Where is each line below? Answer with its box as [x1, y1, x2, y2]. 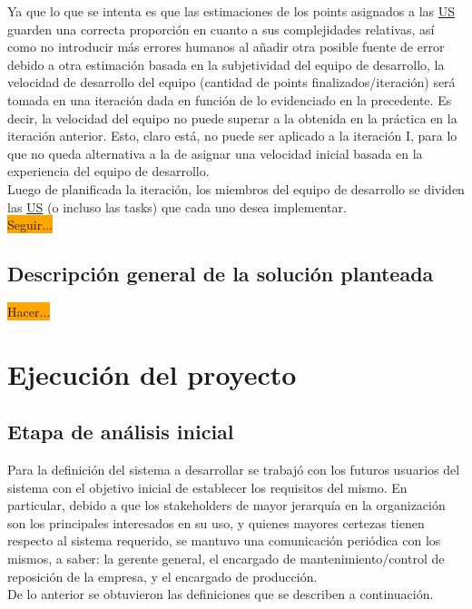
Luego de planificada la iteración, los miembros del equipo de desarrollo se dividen [7, 179, 465, 198]
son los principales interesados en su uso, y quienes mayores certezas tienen [7, 513, 425, 532]
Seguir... [7, 215, 53, 234]
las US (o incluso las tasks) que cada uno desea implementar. [7, 197, 347, 216]
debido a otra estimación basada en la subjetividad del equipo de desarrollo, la [7, 54, 445, 74]
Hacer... [7, 301, 51, 320]
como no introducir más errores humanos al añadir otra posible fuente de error [7, 37, 445, 56]
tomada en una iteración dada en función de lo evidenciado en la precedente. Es [7, 90, 452, 109]
